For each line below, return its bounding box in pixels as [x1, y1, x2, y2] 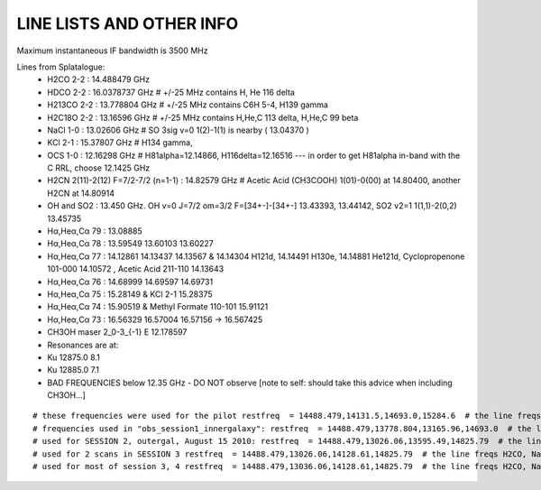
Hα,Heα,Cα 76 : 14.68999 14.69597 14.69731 [47, 276, 214, 287]
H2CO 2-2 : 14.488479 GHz [47, 74, 151, 85]
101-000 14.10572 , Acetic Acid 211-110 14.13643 [47, 263, 225, 274]
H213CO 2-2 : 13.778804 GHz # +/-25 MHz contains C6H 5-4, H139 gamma [47, 99, 329, 110]
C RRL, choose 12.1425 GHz [47, 162, 151, 173]
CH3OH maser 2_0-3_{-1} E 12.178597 [47, 327, 188, 337]
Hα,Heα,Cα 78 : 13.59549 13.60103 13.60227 [47, 238, 214, 249]
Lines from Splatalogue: [16, 61, 105, 72]
